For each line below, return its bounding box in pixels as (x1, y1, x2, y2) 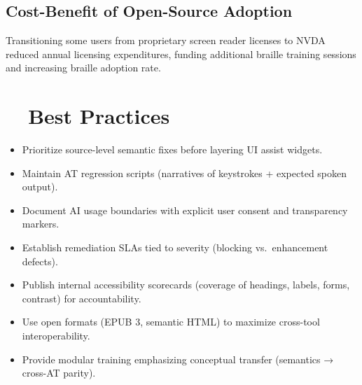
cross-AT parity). (22, 365, 96, 380)
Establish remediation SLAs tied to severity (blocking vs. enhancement (22, 240, 328, 255)
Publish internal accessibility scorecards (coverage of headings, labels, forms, (22, 277, 350, 292)
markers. (22, 216, 60, 231)
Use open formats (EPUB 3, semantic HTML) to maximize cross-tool (22, 314, 320, 329)
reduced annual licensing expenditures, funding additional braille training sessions (6, 46, 356, 61)
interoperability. (22, 328, 90, 343)
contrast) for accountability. (22, 290, 141, 305)
